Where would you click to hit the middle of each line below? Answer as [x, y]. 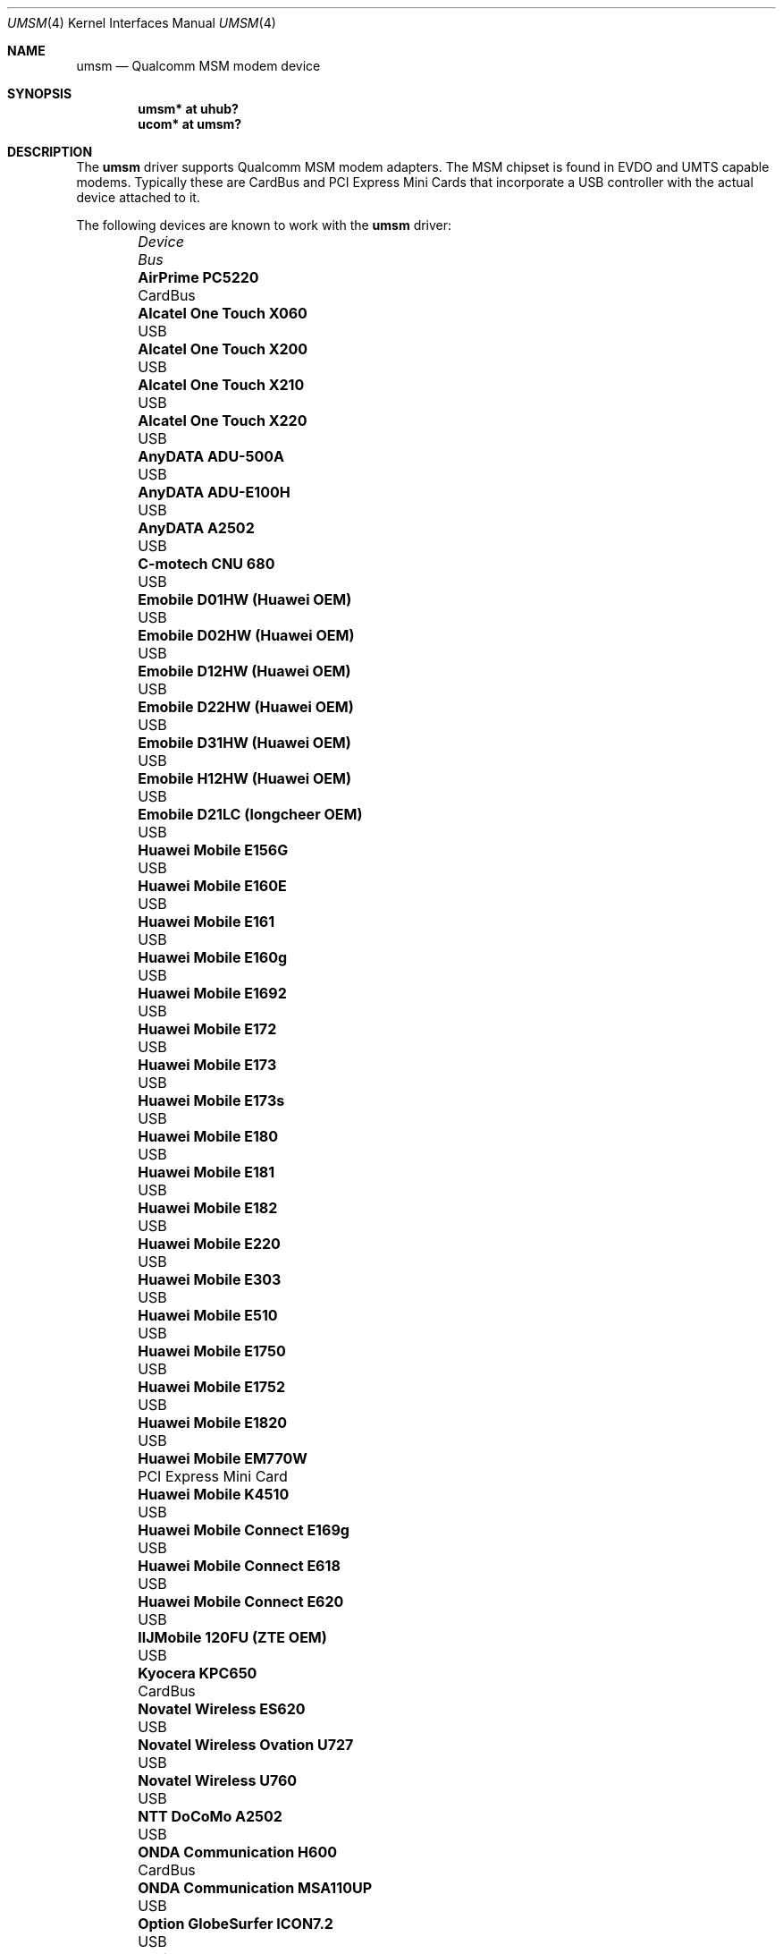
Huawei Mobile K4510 [214, 1494]
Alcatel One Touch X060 [223, 313]
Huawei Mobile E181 [206, 1172]
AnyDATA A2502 [196, 528]
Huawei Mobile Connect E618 [239, 1566]
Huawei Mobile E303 [210, 1279]
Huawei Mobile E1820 [213, 1423]
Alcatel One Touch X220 [223, 421]
